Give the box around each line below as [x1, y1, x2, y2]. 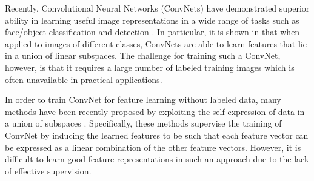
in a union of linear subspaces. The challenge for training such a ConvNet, [5, 49, 281, 62]
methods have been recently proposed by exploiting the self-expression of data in [5, 105, 305, 117]
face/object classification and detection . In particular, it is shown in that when [5, 25, 300, 38]
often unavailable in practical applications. [5, 73, 162, 85]
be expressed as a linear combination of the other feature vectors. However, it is [5, 140, 301, 153]
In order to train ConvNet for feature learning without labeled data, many [5, 93, 281, 106]
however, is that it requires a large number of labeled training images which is [5, 61, 295, 73]
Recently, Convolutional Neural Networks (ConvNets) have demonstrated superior [5, 2, 310, 14]
